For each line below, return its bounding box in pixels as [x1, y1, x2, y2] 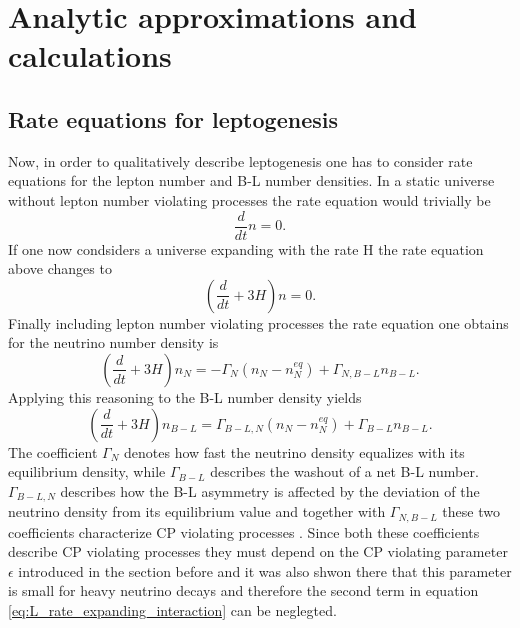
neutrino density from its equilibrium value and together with [8, 501, 386, 522]
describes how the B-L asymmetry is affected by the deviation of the [60, 480, 480, 501]
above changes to [8, 258, 112, 279]
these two [442, 501, 500, 522]
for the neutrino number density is [8, 332, 219, 353]
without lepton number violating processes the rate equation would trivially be [8, 189, 491, 210]
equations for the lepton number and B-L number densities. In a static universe [8, 170, 495, 191]
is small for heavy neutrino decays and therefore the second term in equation [8, 580, 479, 601]
